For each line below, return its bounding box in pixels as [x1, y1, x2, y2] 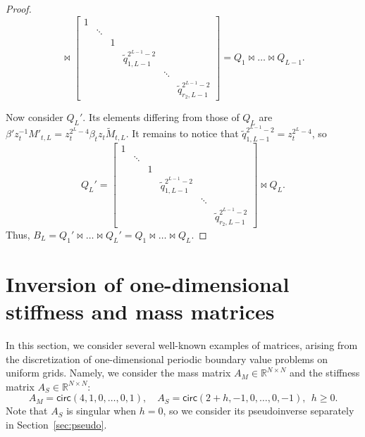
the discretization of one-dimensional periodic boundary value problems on [6, 351, 328, 366]
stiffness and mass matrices [6, 297, 275, 326]
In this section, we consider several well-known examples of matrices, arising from [6, 338, 358, 353]
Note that [6, 403, 48, 418]
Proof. [6, 1, 32, 15]
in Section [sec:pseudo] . [6, 417, 107, 432]
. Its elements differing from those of [82, 110, 240, 125]
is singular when [66, 403, 137, 418]
